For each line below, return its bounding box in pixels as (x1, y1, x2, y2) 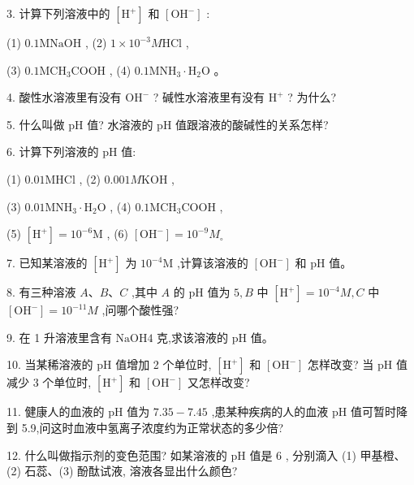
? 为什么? (287, 89, 337, 106)
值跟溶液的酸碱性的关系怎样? (175, 115, 329, 132)
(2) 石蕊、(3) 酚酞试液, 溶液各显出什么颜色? (6, 462, 238, 479)
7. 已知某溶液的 (6, 254, 88, 271)
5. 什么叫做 (6, 115, 65, 132)
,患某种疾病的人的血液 (211, 403, 329, 420)
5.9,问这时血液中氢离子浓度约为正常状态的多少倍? (21, 418, 284, 435)
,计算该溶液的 (176, 254, 248, 271)
